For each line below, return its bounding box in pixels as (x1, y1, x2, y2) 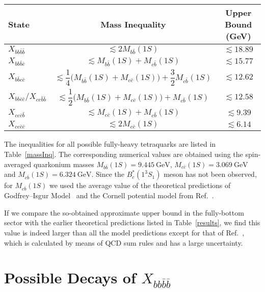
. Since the (91, 169, 125, 179)
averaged (4, 158, 32, 169)
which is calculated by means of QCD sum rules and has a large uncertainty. (4, 237, 243, 248)
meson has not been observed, (164, 169, 257, 179)
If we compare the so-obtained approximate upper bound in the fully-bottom (4, 207, 244, 218)
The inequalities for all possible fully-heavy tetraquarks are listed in (4, 139, 216, 149)
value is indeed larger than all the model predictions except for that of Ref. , (4, 227, 245, 237)
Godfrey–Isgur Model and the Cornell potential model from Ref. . (4, 190, 214, 201)
